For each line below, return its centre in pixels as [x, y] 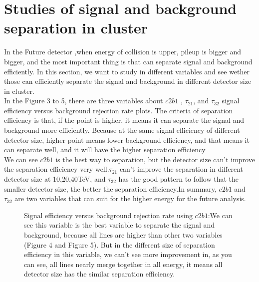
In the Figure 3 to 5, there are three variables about [84, 101]
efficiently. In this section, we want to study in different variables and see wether [127, 71]
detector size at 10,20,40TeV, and [55, 179]
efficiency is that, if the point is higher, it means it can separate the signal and [124, 120]
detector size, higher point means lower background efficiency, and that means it [127, 140]
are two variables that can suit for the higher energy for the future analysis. [130, 198]
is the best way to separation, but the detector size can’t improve [155, 159]
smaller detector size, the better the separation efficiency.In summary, [110, 188]
